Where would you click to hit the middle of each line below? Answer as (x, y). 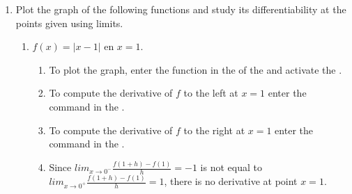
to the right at (214, 130)
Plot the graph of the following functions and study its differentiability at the (181, 9)
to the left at (211, 93)
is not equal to (231, 167)
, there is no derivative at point (231, 181)
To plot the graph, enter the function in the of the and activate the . (196, 69)
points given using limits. (69, 23)
